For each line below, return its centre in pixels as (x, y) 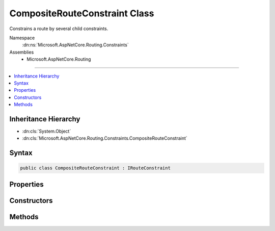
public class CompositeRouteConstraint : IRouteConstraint (95, 168)
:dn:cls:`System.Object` (47, 131)
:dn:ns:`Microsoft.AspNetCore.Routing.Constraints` (76, 45)
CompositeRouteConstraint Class (82, 13)
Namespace (22, 38)
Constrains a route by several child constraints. (59, 29)
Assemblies (22, 52)
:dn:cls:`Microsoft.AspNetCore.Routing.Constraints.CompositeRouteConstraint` (105, 138)
